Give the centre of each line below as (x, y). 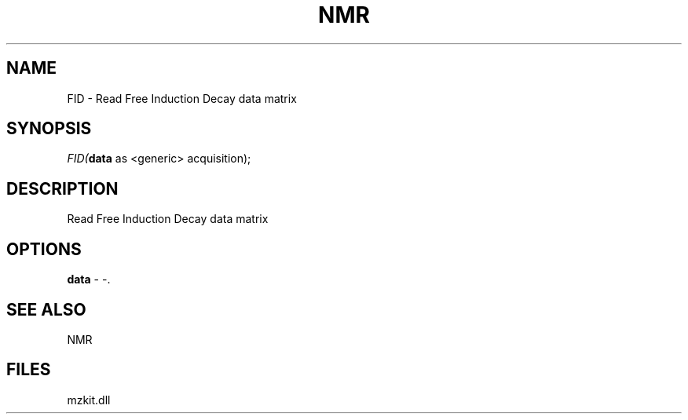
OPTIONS (44, 249)
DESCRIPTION (62, 188)
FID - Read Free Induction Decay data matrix (182, 98)
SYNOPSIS (49, 129)
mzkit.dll (89, 400)
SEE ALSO (46, 309)
